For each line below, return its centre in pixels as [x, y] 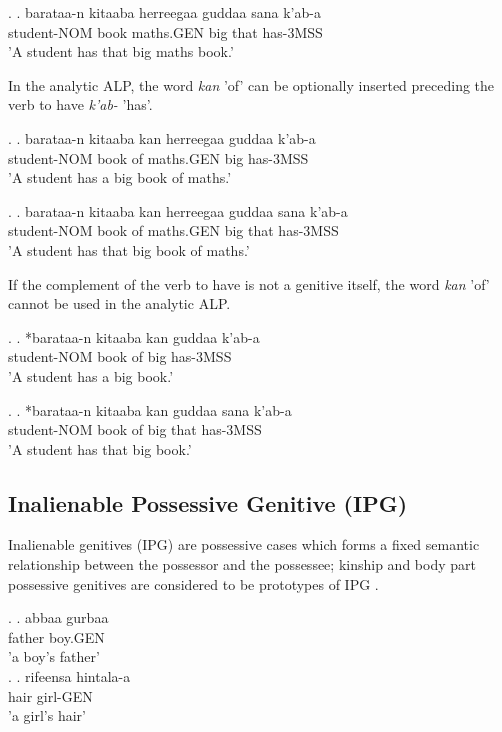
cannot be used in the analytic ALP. [119, 303]
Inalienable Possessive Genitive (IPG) [208, 502]
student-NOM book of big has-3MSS [120, 356]
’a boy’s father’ [54, 656]
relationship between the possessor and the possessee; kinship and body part [242, 564]
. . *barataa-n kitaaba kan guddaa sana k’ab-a [150, 409]
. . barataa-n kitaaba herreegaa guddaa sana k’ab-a [164, 12]
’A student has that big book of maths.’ [129, 249]
